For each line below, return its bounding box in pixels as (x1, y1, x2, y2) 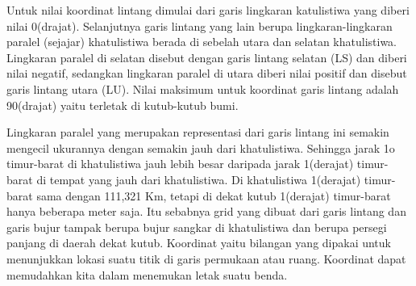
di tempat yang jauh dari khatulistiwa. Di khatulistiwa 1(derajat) (36, 170, 361, 187)
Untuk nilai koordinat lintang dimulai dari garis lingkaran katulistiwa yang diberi (6, 2, 410, 18)
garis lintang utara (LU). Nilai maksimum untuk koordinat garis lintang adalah (6, 80, 399, 97)
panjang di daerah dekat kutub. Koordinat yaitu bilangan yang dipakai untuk (6, 234, 391, 251)
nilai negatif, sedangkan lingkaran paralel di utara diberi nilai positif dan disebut (6, 65, 407, 82)
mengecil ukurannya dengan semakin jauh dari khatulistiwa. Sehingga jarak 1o (6, 139, 395, 156)
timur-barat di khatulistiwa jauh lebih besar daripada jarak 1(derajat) (6, 155, 354, 172)
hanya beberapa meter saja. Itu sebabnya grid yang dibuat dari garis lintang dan (6, 203, 406, 220)
